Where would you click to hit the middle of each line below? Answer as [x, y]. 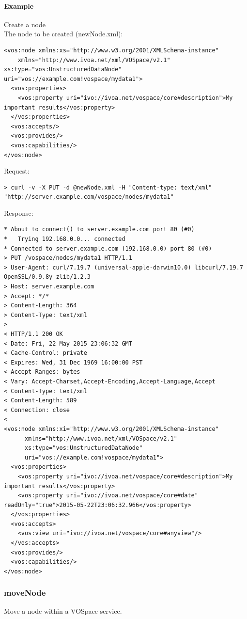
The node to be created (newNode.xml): [63, 34]
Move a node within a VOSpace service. [63, 611]
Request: [17, 171]
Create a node [25, 24]
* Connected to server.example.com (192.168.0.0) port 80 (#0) [108, 248]
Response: [19, 213]
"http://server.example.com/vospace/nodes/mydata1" [89, 197]
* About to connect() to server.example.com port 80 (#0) [99, 230]
